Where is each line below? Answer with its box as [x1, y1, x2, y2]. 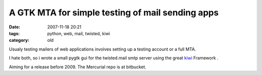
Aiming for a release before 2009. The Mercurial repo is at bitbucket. [9, 64, 147, 70]
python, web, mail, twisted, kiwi [47, 30, 110, 36]
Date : [9, 24, 20, 30]
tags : [9, 30, 20, 36]
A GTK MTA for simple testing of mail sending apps [9, 7, 219, 18]
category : [9, 37, 30, 43]
